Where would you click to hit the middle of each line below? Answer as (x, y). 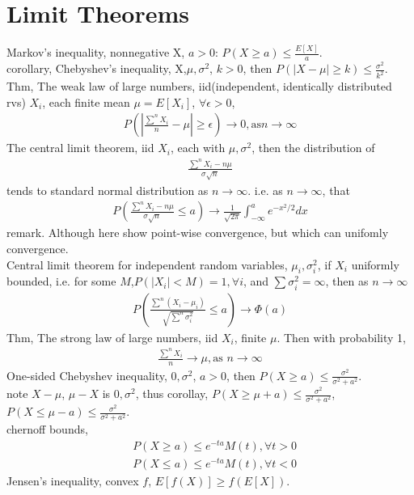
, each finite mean (86, 102)
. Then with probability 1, (341, 337)
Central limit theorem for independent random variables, (147, 264)
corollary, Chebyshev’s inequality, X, (97, 68)
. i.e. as (265, 190)
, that (336, 190)
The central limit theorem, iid (80, 148)
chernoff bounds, (47, 429)
